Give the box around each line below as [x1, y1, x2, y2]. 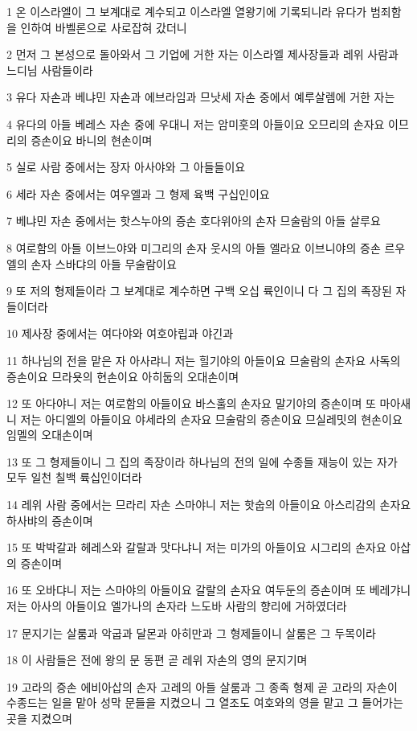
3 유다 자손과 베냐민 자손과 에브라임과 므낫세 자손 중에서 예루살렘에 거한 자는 [6, 88, 395, 105]
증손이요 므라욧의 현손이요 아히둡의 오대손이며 [6, 368, 239, 384]
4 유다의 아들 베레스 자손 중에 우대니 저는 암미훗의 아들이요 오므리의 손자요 [6, 115, 385, 132]
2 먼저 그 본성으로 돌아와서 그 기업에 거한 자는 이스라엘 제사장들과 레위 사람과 [6, 46, 399, 63]
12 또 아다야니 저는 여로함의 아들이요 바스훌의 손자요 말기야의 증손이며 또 [6, 395, 376, 412]
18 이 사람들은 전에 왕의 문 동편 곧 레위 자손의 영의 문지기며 [6, 651, 308, 668]
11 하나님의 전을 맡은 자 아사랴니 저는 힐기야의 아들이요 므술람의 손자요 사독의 [6, 351, 401, 368]
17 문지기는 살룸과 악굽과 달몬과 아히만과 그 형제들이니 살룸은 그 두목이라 [6, 624, 376, 641]
